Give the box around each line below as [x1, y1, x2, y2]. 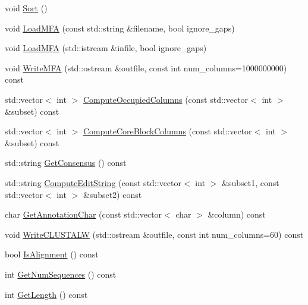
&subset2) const [83, 188, 142, 200]
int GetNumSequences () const [5, 268, 117, 280]
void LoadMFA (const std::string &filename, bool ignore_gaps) [5, 21, 235, 34]
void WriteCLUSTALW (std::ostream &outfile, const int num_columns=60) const [5, 228, 304, 240]
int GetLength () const [5, 288, 88, 300]
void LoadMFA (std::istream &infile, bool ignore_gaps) [5, 42, 207, 54]
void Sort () [5, 2, 48, 14]
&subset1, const [222, 176, 279, 188]
